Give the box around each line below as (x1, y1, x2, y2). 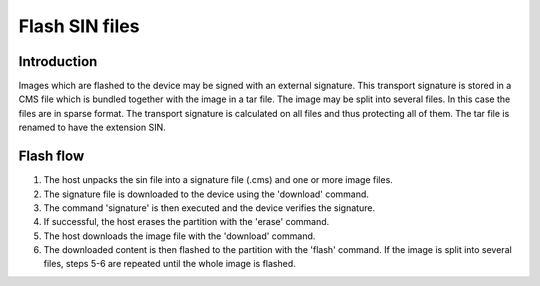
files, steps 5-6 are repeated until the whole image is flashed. (43, 258, 297, 270)
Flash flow (18, 148, 85, 165)
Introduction (18, 53, 98, 70)
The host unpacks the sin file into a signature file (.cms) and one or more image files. (43, 174, 394, 186)
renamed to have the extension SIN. (18, 121, 166, 134)
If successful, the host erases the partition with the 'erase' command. (43, 216, 330, 228)
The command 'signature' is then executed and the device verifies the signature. (43, 201, 375, 214)
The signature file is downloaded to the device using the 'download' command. (43, 188, 370, 200)
